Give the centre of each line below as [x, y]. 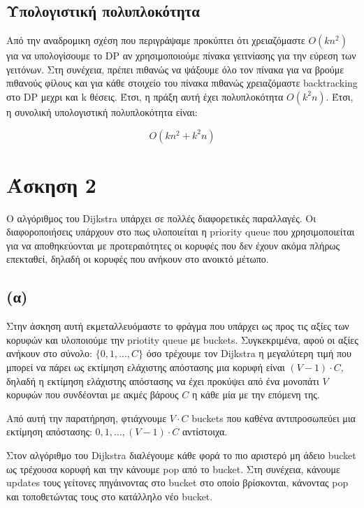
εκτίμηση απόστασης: [49, 431]
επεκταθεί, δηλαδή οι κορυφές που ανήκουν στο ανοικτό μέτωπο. [138, 259]
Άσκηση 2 [51, 184]
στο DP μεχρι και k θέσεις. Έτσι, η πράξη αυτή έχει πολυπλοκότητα [145, 96]
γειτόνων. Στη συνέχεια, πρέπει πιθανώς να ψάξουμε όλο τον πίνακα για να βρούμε [175, 69]
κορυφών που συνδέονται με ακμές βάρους [93, 394]
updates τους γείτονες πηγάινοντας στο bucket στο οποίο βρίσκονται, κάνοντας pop [177, 482]
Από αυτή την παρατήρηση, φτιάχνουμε [87, 418]
